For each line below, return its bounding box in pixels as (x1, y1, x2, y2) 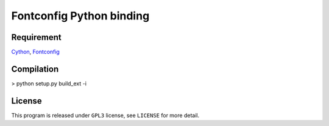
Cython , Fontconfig (11, 48, 60, 56)
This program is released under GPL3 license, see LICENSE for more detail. (11, 111, 200, 119)
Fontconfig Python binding (11, 9, 150, 22)
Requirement (11, 32, 62, 42)
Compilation (11, 64, 59, 74)
